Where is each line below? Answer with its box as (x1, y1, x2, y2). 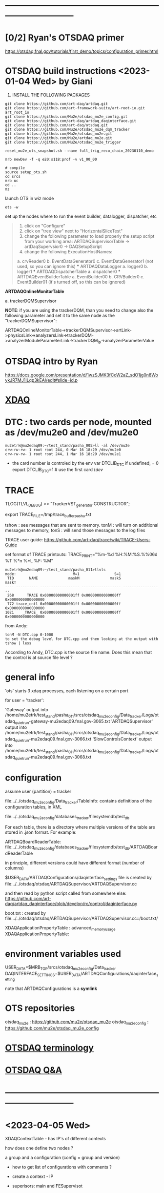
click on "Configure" (24, 223, 65, 229)
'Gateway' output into (5, 706, 49, 712)
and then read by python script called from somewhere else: (5, 890, 127, 896)
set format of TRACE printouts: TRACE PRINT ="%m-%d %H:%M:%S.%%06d (5, 552, 158, 558)
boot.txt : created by (5, 910, 46, 916)
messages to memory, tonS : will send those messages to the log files (5, 527, 145, 534)
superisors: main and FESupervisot (12, 1183, 83, 1189)
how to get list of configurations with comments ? (12, 1164, 112, 1170)
